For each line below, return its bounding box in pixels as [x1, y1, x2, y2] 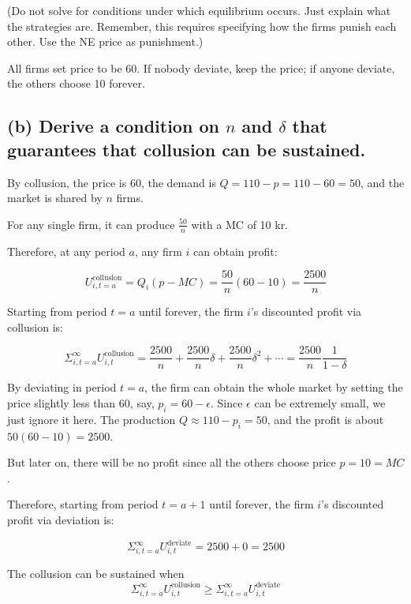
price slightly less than [7, 395, 116, 411]
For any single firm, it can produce [7, 216, 175, 232]
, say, [129, 395, 155, 411]
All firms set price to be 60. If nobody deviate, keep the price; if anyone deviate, [7, 59, 395, 76]
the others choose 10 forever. [7, 75, 145, 92]
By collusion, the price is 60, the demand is [7, 174, 216, 190]
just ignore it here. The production [7, 411, 176, 427]
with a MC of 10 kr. [191, 216, 289, 232]
